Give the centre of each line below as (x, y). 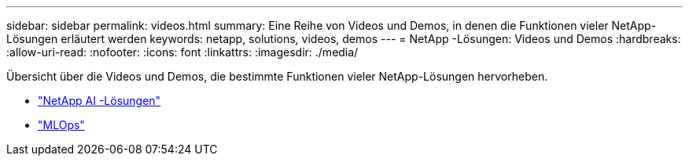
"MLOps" (61, 125)
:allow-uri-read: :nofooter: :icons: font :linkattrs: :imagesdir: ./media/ (182, 52)
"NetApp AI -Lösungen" (99, 101)
